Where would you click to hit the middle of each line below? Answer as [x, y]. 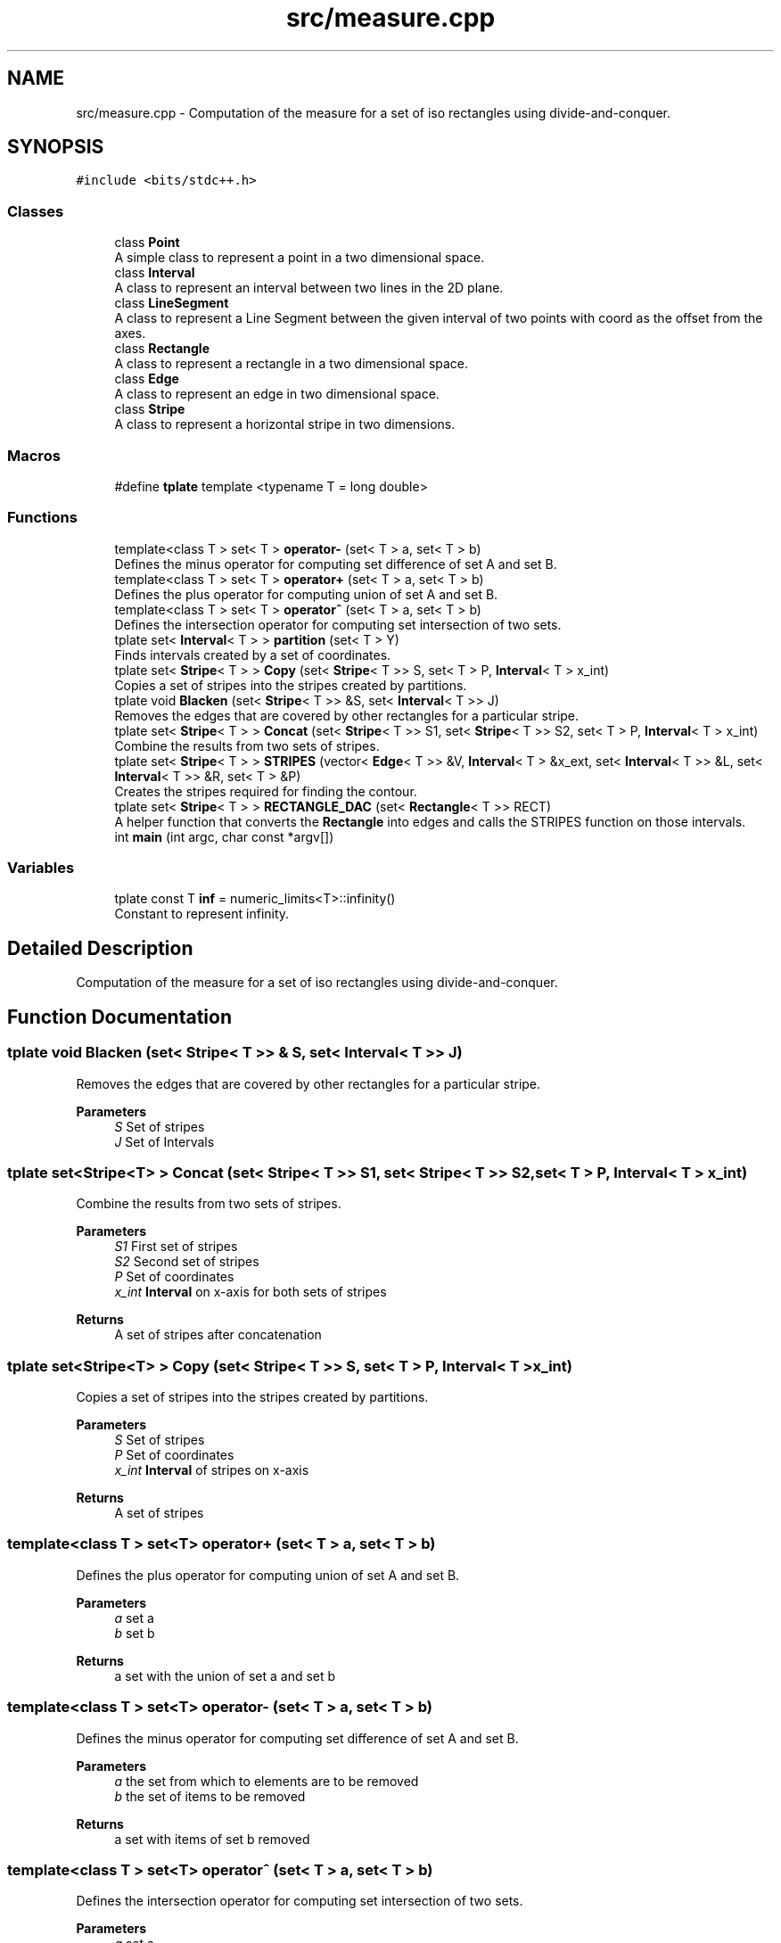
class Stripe [150, 409]
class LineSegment [172, 303]
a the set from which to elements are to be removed [267, 1781]
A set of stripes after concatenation [218, 1335]
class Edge [147, 379]
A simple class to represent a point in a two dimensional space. [300, 258]
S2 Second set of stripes [187, 1262]
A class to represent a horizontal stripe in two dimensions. [285, 424]
